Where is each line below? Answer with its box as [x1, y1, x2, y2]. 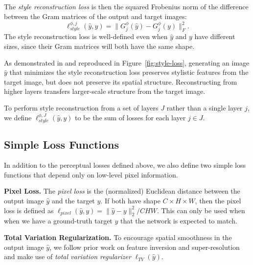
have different [194, 31, 235, 42]
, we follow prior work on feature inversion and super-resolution [49, 242, 240, 252]
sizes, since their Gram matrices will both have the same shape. [4, 41, 195, 51]
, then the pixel [195, 195, 241, 205]
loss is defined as [4, 205, 54, 215]
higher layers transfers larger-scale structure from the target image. [4, 86, 206, 96]
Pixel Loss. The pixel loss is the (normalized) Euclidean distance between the [4, 186, 240, 196]
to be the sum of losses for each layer [75, 112, 186, 122]
